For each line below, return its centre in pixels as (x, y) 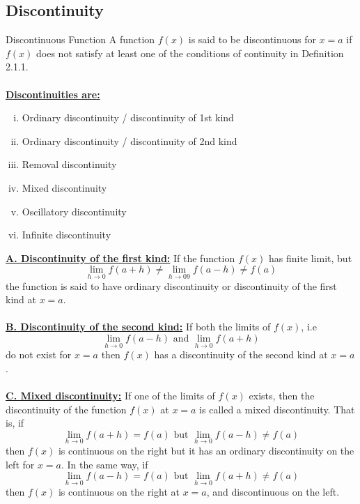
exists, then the (282, 395)
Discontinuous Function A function (80, 39)
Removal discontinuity (69, 164)
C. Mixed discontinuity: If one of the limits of (110, 395)
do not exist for (39, 354)
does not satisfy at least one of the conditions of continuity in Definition (190, 53)
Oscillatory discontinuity (74, 211)
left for (20, 464)
